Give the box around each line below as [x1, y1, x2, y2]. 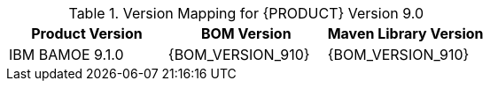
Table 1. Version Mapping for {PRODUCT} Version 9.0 [68, 4, 424, 22]
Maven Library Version [327, 25, 484, 42]
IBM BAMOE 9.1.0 [9, 46, 124, 63]
